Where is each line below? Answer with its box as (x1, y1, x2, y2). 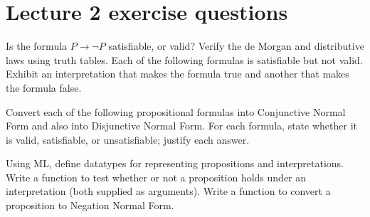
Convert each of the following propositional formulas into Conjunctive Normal (6, 104, 346, 119)
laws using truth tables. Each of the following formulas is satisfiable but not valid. (6, 52, 363, 67)
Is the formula (6, 38, 68, 53)
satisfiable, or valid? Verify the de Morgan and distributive (108, 38, 364, 53)
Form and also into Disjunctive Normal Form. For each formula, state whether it (6, 118, 357, 133)
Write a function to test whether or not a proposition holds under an (6, 169, 307, 184)
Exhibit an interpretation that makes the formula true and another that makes (6, 66, 349, 81)
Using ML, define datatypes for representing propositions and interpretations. (6, 156, 344, 171)
